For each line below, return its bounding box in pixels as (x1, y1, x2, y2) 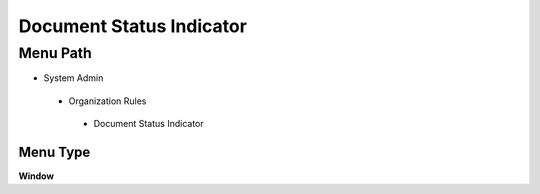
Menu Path (18, 44, 92, 62)
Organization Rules (68, 95, 147, 107)
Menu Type (18, 143, 91, 160)
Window (18, 170, 55, 182)
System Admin (43, 72, 104, 84)
